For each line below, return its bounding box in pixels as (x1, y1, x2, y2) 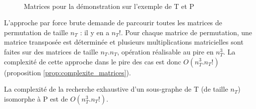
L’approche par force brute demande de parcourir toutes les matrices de (4, 17, 222, 28)
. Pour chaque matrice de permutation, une (121, 27, 252, 37)
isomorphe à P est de (4, 93, 68, 104)
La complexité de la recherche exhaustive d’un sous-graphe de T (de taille (4, 84, 228, 94)
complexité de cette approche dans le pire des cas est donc (4, 56, 181, 66)
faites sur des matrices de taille (4, 46, 98, 56)
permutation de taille (4, 27, 68, 37)
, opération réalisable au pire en (117, 46, 214, 56)
